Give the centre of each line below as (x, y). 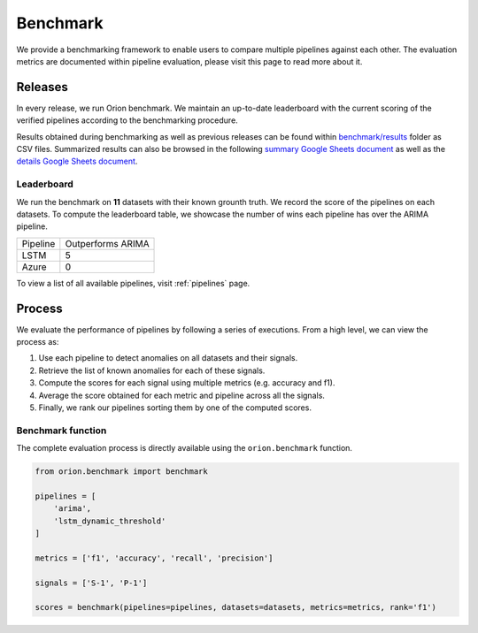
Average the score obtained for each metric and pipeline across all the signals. (181, 395)
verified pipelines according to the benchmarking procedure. (127, 120)
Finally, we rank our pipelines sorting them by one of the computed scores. (175, 408)
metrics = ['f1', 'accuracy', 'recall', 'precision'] (154, 558)
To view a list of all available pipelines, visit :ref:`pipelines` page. (133, 283)
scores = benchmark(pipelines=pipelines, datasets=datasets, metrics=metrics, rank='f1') (236, 607)
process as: (38, 342)
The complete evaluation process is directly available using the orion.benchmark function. (185, 448)
